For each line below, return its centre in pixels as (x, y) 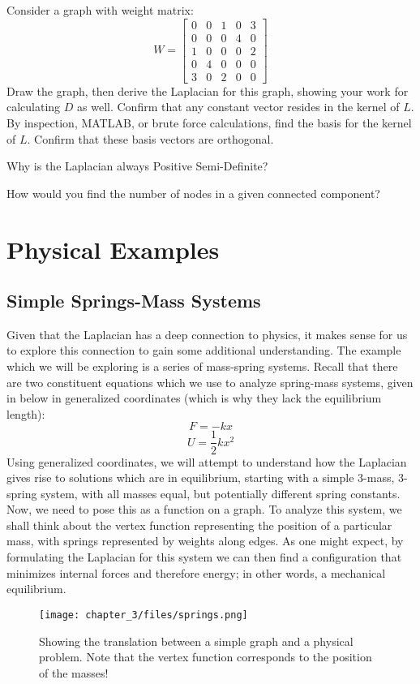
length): (26, 413)
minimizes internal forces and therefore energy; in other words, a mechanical (196, 572)
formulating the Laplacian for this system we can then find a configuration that (204, 557)
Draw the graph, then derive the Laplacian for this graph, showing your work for (208, 90)
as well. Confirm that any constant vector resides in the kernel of (238, 107)
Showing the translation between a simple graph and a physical (196, 641)
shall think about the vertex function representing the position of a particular (199, 525)
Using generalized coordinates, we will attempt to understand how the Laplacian (207, 461)
